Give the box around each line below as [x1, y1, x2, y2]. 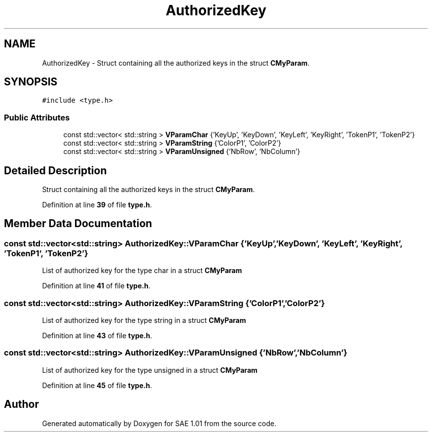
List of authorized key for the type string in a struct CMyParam [42, 316, 246, 324]
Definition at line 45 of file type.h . [42, 381, 152, 390]
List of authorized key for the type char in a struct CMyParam [42, 266, 242, 275]
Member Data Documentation [4, 217, 152, 230]
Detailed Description [4, 164, 107, 177]
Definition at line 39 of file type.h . [42, 200, 152, 209]
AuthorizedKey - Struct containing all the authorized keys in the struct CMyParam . [42, 58, 310, 67]
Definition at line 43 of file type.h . [42, 331, 152, 340]
